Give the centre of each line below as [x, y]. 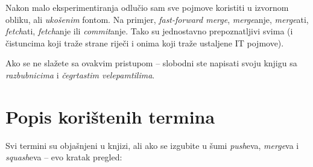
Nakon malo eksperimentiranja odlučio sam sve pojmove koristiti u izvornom [147, 7]
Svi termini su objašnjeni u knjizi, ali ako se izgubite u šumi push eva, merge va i [152, 145]
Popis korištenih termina [110, 116]
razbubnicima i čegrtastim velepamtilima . [80, 74]
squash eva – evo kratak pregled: [64, 157]
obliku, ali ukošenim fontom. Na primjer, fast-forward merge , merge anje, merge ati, [157, 19]
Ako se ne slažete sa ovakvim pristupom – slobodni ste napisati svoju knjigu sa [151, 63]
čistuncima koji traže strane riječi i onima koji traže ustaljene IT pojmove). [145, 43]
